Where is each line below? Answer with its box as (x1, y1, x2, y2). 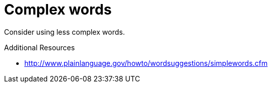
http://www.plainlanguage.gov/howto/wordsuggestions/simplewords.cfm (24, 58, 268, 67)
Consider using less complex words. (4, 27, 125, 36)
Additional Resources (4, 43, 75, 52)
